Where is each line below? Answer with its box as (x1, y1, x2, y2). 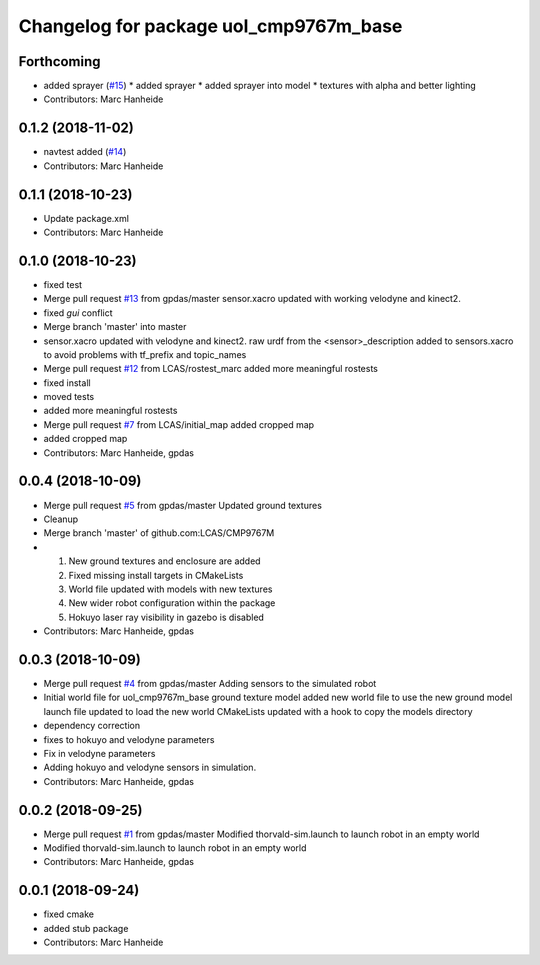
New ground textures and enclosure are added (68, 555, 261, 567)
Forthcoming (18, 53, 101, 70)
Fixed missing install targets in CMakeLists (68, 569, 244, 581)
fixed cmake (43, 908, 95, 920)
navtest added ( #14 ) (43, 146, 127, 158)
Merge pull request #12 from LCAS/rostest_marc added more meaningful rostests (43, 363, 379, 375)
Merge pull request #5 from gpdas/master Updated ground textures (43, 499, 322, 511)
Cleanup (43, 513, 79, 525)
